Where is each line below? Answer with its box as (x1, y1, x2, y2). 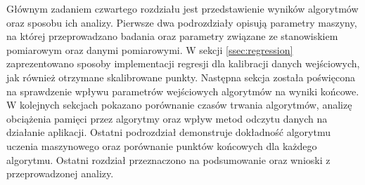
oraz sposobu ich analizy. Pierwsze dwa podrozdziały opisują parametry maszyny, (6, 15, 357, 29)
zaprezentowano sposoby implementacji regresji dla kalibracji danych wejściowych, (6, 56, 360, 71)
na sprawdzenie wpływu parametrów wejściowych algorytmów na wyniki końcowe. (6, 83, 359, 98)
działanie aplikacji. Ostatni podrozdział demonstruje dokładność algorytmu (6, 125, 331, 139)
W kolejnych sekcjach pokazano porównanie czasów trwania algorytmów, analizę (6, 97, 352, 112)
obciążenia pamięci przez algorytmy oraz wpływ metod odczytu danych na (6, 111, 328, 125)
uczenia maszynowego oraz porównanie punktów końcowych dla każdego (6, 138, 317, 153)
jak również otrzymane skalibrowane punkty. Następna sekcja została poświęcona (6, 69, 355, 84)
